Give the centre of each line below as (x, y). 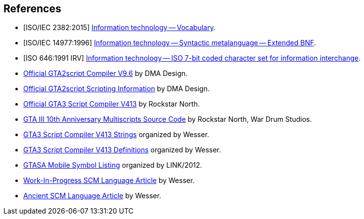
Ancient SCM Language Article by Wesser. (92, 196)
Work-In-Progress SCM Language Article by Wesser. (109, 181)
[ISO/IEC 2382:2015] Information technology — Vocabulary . (119, 28)
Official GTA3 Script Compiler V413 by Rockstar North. (112, 104)
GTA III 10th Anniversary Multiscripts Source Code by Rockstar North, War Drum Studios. (168, 119)
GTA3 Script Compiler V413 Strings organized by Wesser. (116, 135)
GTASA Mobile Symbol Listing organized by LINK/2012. (113, 165)
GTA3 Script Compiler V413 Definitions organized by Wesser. (122, 150)
